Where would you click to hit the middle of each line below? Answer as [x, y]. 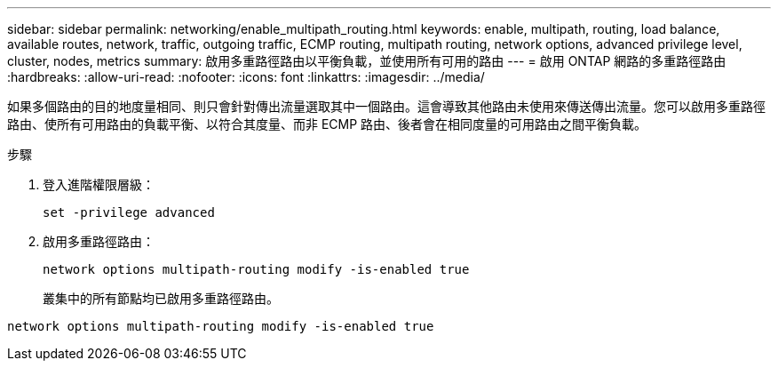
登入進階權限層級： [99, 184]
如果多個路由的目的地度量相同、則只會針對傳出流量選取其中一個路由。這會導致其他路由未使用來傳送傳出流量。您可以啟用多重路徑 [386, 106]
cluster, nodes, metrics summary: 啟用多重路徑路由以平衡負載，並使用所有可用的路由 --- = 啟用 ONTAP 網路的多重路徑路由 [367, 61]
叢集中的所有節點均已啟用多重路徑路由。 [161, 298]
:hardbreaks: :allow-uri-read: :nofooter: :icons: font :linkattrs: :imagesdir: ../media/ [246, 77]
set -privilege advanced [129, 212]
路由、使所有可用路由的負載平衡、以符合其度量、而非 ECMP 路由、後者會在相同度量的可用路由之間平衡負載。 [327, 124]
